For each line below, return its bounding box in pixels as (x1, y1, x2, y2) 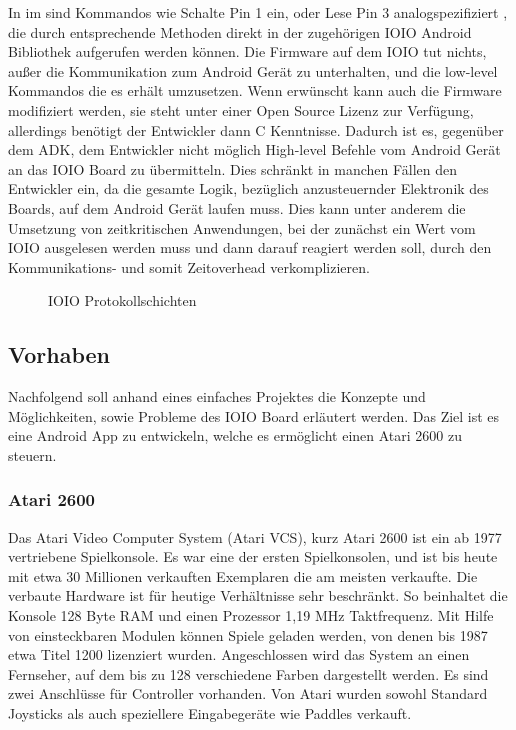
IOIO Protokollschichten (48, 290, 197, 311)
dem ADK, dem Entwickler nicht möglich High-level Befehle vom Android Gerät (8, 139, 501, 160)
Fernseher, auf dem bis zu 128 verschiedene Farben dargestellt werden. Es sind (8, 663, 489, 684)
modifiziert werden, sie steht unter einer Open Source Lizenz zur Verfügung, (8, 99, 474, 120)
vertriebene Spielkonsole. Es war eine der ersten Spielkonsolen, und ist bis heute (8, 546, 498, 567)
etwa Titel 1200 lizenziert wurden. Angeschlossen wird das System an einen (8, 644, 470, 665)
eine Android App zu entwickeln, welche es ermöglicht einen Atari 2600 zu (8, 425, 462, 446)
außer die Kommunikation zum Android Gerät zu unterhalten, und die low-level (8, 60, 498, 81)
